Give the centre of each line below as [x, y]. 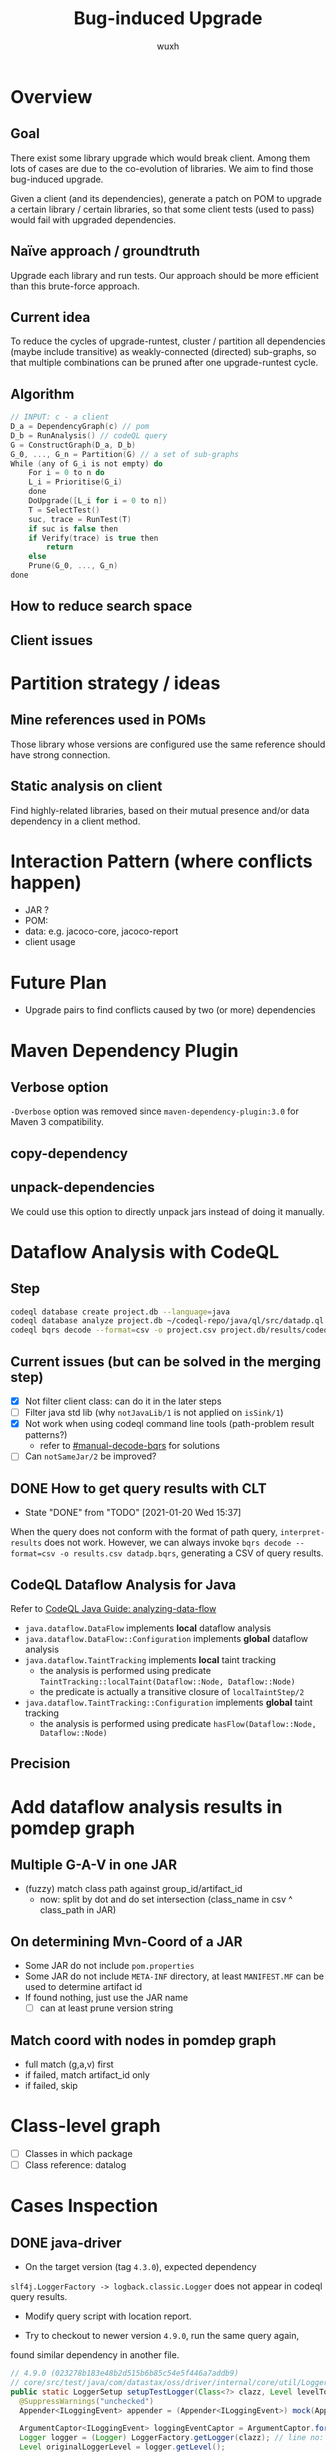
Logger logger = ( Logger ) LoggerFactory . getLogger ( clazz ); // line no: [172, 2438]
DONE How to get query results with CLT [138, 1488]
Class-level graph [86, 2126]
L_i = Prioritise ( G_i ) [75, 482]
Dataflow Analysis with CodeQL [145, 1251]
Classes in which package [78, 2153]
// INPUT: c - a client [60, 417]
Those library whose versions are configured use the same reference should [168, 744]
